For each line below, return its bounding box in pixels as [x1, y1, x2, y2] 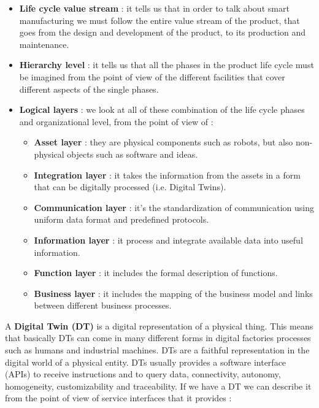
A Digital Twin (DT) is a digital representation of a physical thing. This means [5, 319, 313, 332]
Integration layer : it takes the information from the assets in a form [34, 168, 301, 181]
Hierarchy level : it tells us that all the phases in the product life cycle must [19, 58, 314, 71]
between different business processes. [34, 299, 172, 312]
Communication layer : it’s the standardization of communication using [34, 201, 314, 214]
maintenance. [19, 37, 69, 50]
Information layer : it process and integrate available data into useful [34, 233, 303, 246]
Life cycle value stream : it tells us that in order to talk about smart [19, 2, 290, 14]
